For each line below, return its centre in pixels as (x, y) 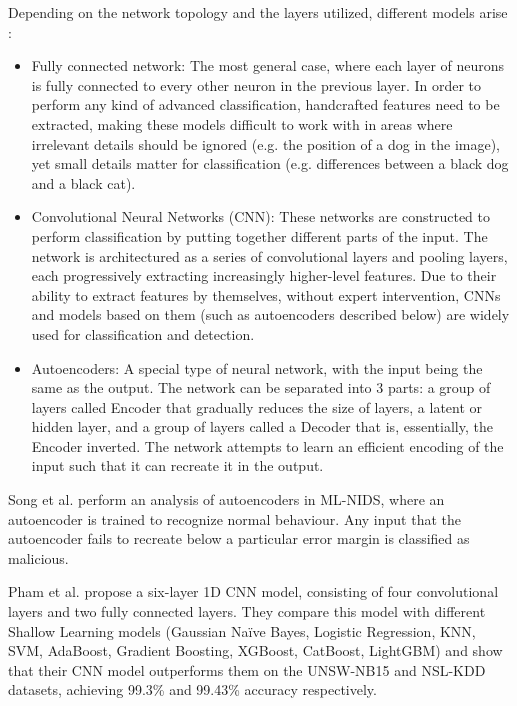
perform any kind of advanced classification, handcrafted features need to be (265, 104)
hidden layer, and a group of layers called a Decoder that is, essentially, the (262, 426)
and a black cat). (83, 182)
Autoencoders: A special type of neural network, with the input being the (257, 367)
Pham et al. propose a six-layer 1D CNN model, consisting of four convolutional (253, 591)
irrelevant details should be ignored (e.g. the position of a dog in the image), (265, 143)
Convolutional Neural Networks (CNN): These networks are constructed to (260, 216)
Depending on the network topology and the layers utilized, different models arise (258, 12)
